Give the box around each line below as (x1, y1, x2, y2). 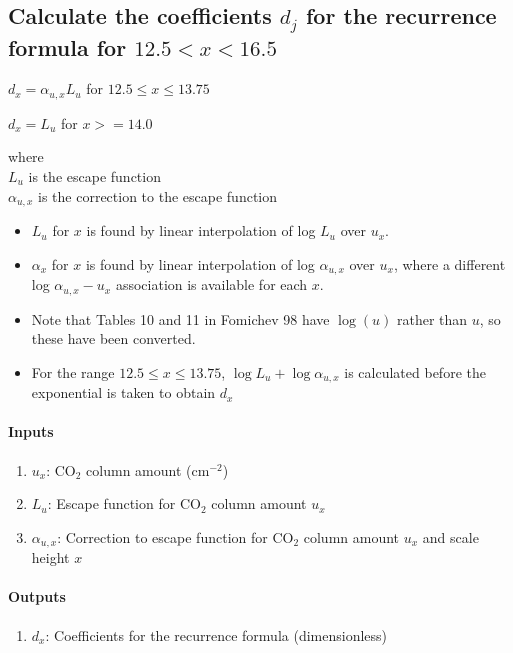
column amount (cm (86, 459, 210, 480)
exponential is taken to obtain (31, 382, 216, 403)
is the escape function (28, 166, 161, 187)
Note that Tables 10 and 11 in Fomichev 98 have (31, 308, 330, 329)
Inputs (8, 421, 54, 442)
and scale (422, 526, 479, 547)
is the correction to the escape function (38, 185, 278, 206)
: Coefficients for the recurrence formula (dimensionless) (45, 624, 387, 645)
